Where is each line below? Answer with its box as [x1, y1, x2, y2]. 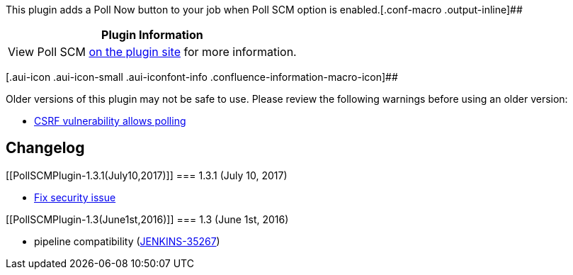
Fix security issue [34, 191, 116, 203]
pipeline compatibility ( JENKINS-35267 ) [34, 235, 220, 247]
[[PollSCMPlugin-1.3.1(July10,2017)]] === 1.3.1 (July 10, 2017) [6, 169, 288, 181]
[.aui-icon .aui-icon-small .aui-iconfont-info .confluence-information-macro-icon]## [6, 71, 398, 83]
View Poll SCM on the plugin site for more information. [8, 45, 297, 59]
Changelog [6, 139, 85, 157]
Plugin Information [101, 28, 203, 42]
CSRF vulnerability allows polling [34, 115, 186, 127]
